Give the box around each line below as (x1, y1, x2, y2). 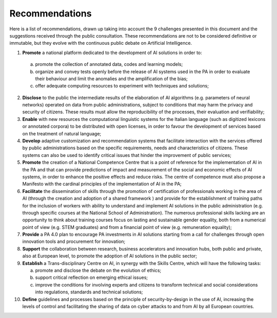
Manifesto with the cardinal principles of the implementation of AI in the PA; (22, 181, 182, 187)
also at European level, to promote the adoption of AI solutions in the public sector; (22, 253, 197, 259)
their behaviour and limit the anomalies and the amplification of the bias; (35, 75, 188, 82)
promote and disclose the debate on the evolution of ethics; (35, 268, 162, 274)
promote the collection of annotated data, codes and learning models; (35, 61, 183, 67)
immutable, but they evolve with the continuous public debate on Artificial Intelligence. (9, 40, 192, 46)
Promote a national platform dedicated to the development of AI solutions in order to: (22, 49, 202, 56)
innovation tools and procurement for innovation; (22, 238, 126, 244)
